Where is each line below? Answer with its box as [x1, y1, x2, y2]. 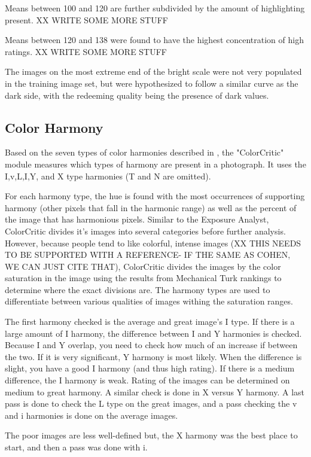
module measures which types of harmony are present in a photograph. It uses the [5, 157, 306, 170]
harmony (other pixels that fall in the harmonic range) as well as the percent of [5, 201, 297, 214]
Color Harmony [5, 118, 103, 136]
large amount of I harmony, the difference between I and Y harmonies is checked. [5, 327, 302, 339]
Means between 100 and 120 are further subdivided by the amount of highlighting [5, 2, 305, 14]
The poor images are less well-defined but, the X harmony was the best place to [5, 429, 298, 441]
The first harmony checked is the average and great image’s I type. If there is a [5, 315, 295, 328]
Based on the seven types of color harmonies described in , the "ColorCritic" [5, 146, 284, 159]
